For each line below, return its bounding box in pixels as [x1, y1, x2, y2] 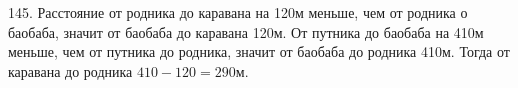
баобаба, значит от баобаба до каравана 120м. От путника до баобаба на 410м [8, 21, 484, 42]
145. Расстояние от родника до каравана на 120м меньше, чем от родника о [8, 2, 468, 22]
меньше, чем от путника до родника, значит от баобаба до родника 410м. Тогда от [8, 41, 510, 62]
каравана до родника [8, 60, 133, 81]
